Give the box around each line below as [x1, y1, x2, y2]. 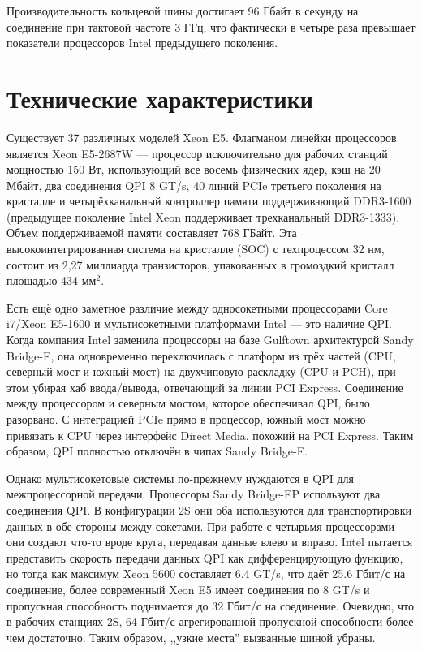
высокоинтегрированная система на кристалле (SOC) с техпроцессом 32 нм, [6, 240, 385, 257]
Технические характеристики [6, 81, 313, 114]
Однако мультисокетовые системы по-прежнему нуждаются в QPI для [6, 469, 355, 486]
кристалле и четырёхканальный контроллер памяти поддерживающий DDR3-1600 [6, 192, 411, 209]
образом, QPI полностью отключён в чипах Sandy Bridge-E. [6, 442, 308, 459]
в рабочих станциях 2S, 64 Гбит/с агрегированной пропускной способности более [6, 613, 414, 630]
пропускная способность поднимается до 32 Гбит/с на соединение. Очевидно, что [6, 597, 415, 614]
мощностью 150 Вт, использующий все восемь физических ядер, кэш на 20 [6, 161, 381, 178]
